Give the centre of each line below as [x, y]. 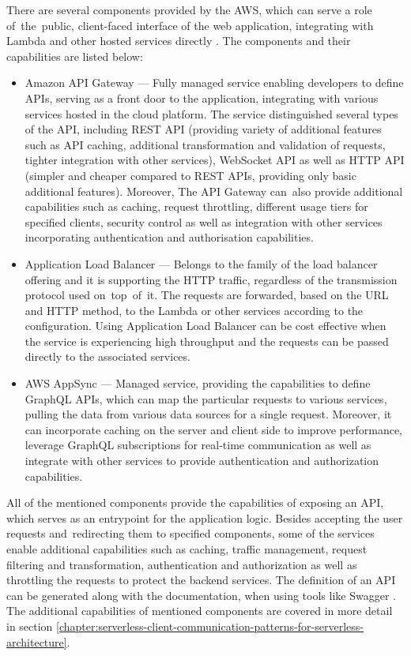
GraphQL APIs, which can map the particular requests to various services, [206, 398]
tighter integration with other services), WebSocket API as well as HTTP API [215, 160]
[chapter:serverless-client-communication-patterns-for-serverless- [210, 626]
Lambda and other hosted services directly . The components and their [179, 41]
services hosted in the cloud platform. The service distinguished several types [211, 113]
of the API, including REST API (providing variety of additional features [203, 129]
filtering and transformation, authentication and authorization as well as [182, 564]
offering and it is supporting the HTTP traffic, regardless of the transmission [211, 279]
